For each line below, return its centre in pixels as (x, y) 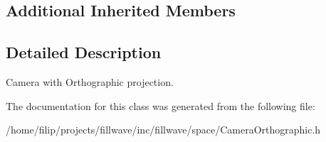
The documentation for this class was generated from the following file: (161, 105)
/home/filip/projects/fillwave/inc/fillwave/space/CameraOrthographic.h (163, 130)
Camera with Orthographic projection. (90, 81)
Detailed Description (84, 52)
